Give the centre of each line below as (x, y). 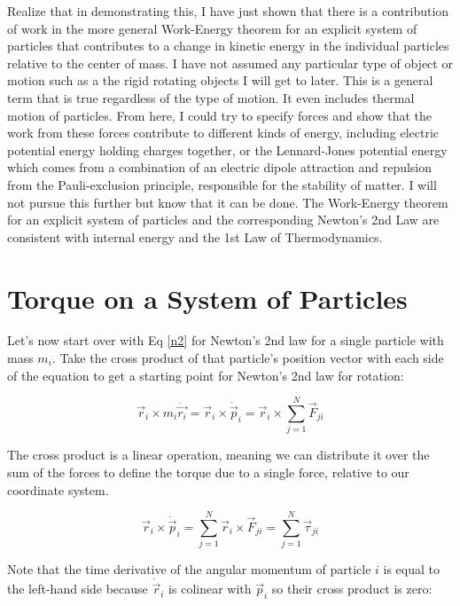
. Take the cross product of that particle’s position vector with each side (248, 358)
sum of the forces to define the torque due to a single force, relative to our (208, 472)
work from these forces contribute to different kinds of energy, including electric (223, 133)
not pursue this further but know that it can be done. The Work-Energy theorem (228, 202)
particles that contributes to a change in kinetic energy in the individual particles (228, 46)
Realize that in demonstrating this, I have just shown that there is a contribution (228, 11)
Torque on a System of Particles (207, 298)
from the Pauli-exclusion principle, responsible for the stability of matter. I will (222, 184)
